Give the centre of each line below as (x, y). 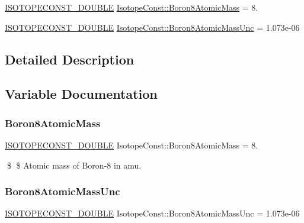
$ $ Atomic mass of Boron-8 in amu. (74, 165)
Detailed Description (70, 59)
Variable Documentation (81, 94)
